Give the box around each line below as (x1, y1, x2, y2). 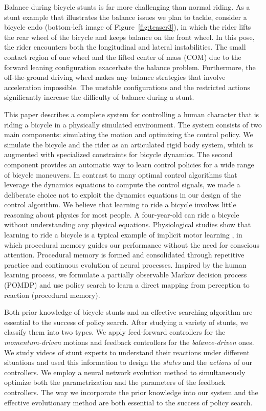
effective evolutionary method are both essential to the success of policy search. (4, 397, 253, 407)
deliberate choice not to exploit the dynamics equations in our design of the (4, 189, 241, 200)
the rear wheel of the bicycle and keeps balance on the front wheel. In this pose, (4, 31, 255, 42)
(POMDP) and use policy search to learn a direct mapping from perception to (4, 279, 250, 290)
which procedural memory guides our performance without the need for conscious (4, 239, 260, 250)
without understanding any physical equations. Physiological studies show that (4, 219, 251, 230)
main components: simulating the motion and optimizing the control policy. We (4, 129, 253, 140)
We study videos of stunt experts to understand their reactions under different (4, 347, 250, 357)
